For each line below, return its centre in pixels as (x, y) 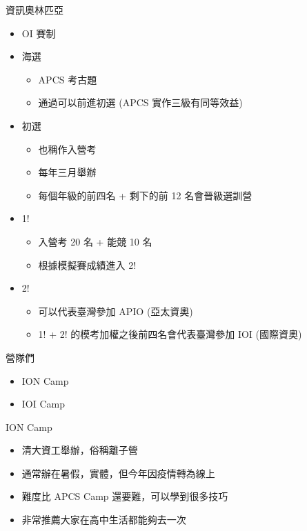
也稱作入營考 (67, 149)
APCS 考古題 (68, 79)
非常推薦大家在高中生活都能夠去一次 (104, 520)
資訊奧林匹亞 (34, 10)
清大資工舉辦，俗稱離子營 (80, 450)
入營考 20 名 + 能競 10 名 (95, 241)
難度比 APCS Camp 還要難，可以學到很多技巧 (125, 496)
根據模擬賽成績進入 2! (87, 264)
